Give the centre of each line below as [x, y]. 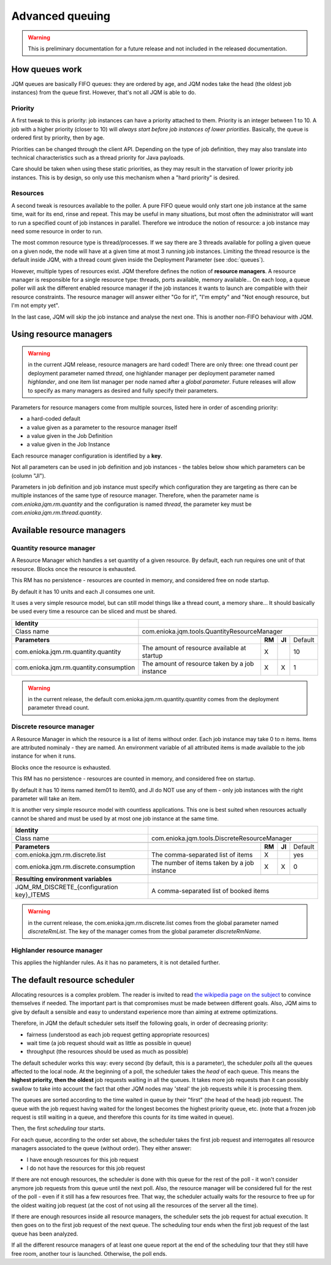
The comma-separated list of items [202, 855]
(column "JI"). [29, 475]
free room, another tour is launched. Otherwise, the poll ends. [89, 1253]
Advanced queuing [61, 16]
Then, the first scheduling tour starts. [58, 1128]
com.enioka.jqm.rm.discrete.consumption [75, 867]
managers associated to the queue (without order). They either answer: [101, 1148]
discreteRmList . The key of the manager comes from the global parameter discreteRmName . [145, 931]
